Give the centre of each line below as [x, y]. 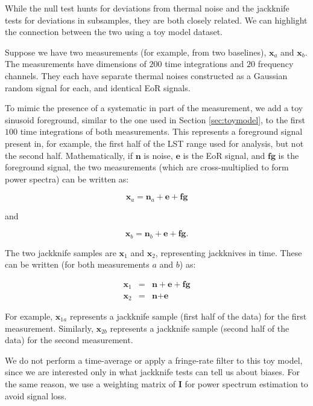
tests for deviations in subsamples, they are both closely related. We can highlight [156, 20]
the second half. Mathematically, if [69, 155]
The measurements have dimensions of [76, 64]
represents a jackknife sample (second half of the [200, 328]
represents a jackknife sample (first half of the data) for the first [188, 316]
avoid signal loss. [36, 395]
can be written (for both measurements [77, 264]
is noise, [158, 155]
